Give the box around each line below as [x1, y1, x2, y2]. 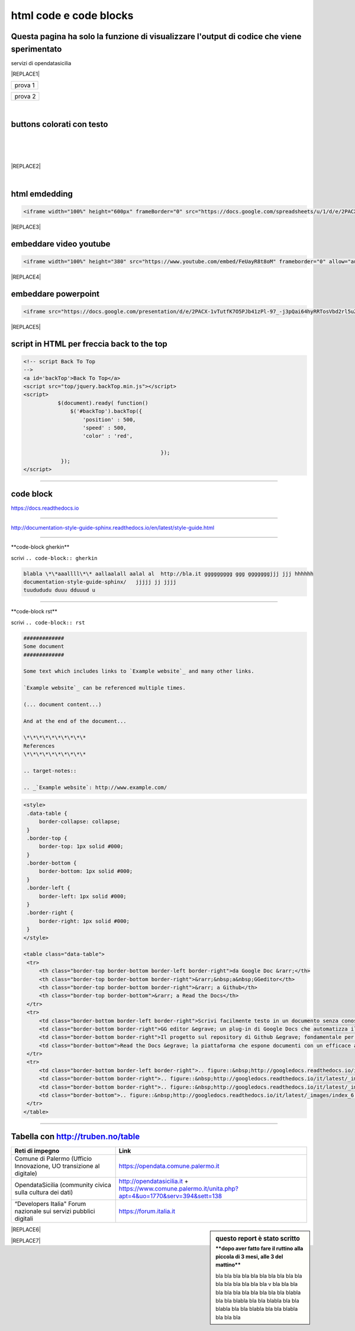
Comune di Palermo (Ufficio [14, 1154, 92, 1163]
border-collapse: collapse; [38, 818, 121, 825]
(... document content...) [23, 701, 102, 708]
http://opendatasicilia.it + [118, 1177, 189, 1185]
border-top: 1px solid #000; [38, 843, 124, 850]
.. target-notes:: [23, 767, 77, 774]
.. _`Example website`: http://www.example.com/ [23, 784, 167, 791]
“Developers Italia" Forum [14, 1200, 86, 1208]
